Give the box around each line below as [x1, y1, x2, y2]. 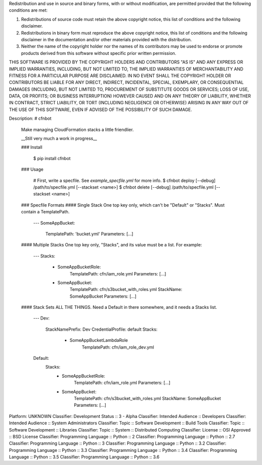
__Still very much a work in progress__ [21, 136, 97, 142]
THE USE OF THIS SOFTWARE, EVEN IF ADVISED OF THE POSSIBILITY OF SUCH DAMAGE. [9, 107, 193, 112]
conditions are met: [9, 7, 48, 13]
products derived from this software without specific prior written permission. [21, 50, 177, 56]
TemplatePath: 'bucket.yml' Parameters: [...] [45, 231, 133, 237]
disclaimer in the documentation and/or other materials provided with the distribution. [21, 36, 192, 42]
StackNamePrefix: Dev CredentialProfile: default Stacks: [45, 326, 158, 332]
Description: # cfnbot [9, 115, 52, 121]
